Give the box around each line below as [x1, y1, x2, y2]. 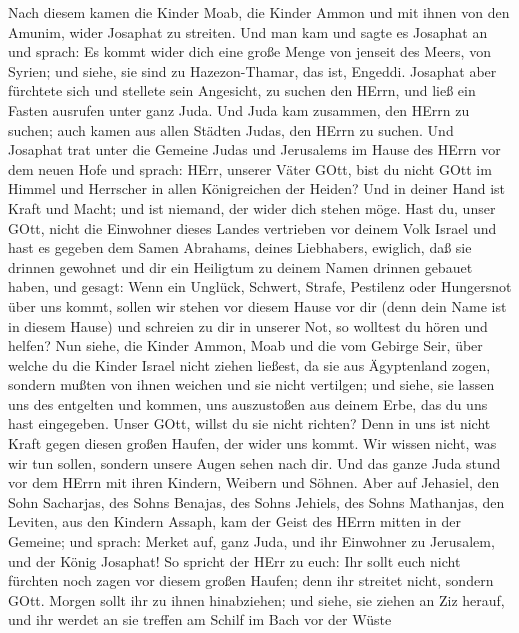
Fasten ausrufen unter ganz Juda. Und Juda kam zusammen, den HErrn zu [8, 99, 470, 120]
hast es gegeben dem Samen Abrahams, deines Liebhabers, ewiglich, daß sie [8, 237, 472, 258]
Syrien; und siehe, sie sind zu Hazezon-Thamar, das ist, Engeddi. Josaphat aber [8, 60, 497, 81]
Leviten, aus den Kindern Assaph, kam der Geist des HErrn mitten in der [8, 511, 461, 532]
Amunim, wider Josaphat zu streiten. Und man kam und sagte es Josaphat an [8, 21, 488, 42]
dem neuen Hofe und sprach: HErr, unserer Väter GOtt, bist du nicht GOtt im [8, 158, 492, 179]
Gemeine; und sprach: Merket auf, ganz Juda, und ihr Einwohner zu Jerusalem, [8, 531, 495, 552]
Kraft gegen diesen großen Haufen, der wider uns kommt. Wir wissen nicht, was [8, 433, 497, 454]
